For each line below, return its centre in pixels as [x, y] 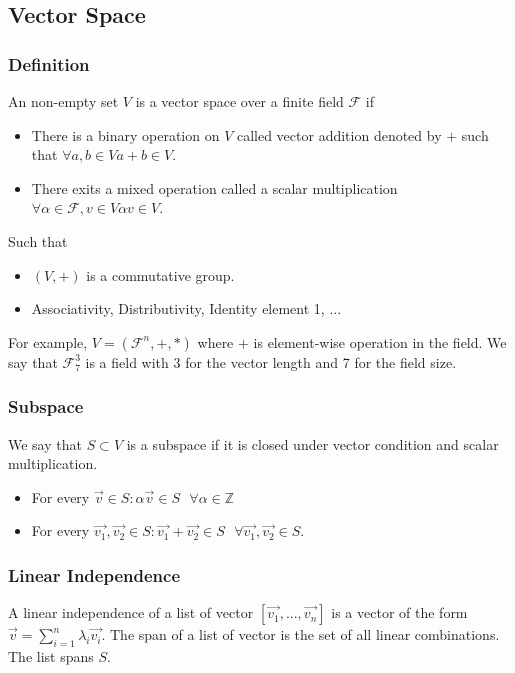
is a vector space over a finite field [239, 101]
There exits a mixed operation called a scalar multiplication [214, 187]
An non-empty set [63, 101]
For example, [48, 341]
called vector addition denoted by [339, 134]
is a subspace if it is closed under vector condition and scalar [312, 443]
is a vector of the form [399, 612]
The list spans [51, 655]
